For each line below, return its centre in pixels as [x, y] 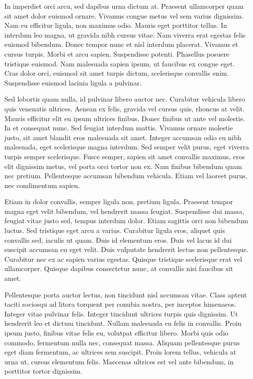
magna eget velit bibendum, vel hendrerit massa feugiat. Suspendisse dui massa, [125, 211]
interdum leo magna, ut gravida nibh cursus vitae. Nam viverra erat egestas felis [125, 34]
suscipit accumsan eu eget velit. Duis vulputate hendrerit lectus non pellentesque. [126, 249]
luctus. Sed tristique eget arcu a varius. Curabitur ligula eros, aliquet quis [115, 230]
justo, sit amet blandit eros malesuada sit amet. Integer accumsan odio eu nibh [123, 137]
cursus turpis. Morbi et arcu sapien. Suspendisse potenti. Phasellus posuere [117, 53]
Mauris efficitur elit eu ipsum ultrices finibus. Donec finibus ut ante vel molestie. [125, 118]
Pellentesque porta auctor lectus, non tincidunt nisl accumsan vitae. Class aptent [126, 294]
